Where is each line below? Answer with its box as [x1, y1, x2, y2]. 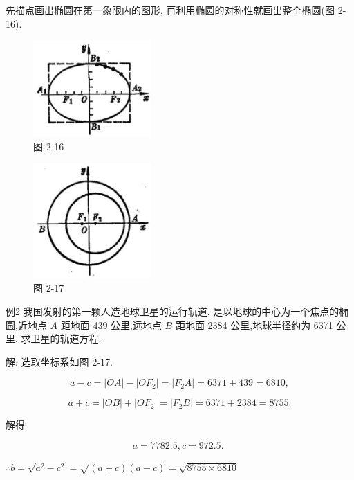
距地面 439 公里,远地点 [60, 317, 162, 332]
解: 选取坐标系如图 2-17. [6, 354, 113, 368]
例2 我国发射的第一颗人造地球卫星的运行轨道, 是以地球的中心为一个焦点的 [6, 303, 339, 318]
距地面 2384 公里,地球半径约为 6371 [175, 317, 333, 332]
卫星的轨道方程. [30, 331, 102, 346]
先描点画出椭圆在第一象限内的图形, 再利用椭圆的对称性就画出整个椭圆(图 [6, 3, 335, 17]
